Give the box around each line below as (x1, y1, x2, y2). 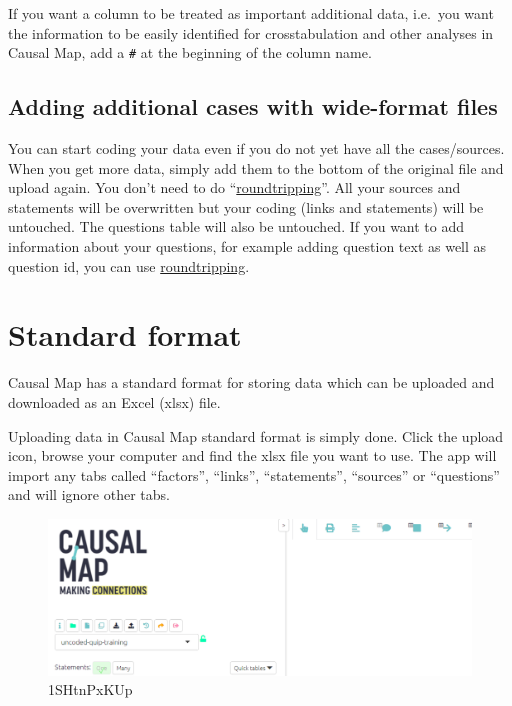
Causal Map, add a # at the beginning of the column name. (8, 42, 372, 63)
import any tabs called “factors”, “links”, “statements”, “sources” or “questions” (8, 464, 500, 485)
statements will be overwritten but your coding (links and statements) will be (8, 196, 484, 217)
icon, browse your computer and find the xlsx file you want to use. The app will (8, 445, 497, 466)
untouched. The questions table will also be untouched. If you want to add (8, 216, 465, 237)
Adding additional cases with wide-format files (8, 91, 498, 122)
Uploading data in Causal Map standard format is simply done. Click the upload (8, 425, 504, 446)
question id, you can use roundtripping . (8, 255, 250, 276)
